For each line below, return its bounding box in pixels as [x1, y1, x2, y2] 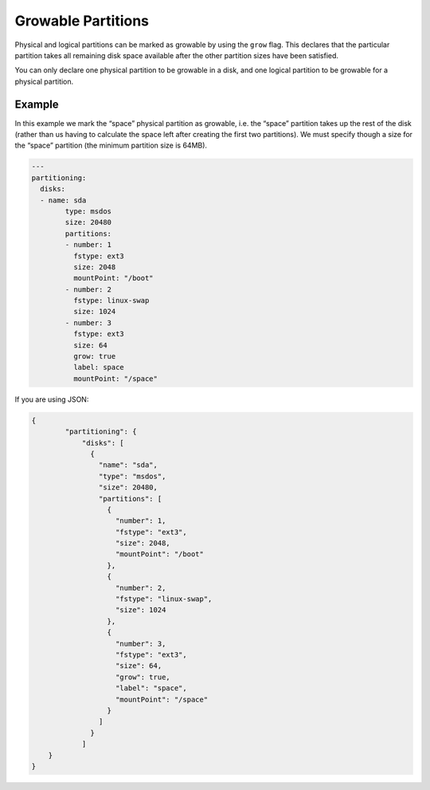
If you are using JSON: [14, 395, 89, 404]
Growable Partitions [14, 12, 150, 29]
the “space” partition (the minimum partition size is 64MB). [14, 140, 207, 151]
